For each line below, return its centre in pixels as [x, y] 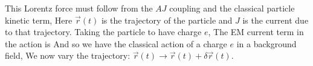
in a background [266, 43]
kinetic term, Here [39, 20]
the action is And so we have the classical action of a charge [116, 43]
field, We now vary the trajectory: [68, 55]
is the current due [276, 20]
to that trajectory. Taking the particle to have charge [103, 32]
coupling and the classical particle [232, 8]
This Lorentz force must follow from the [79, 8]
